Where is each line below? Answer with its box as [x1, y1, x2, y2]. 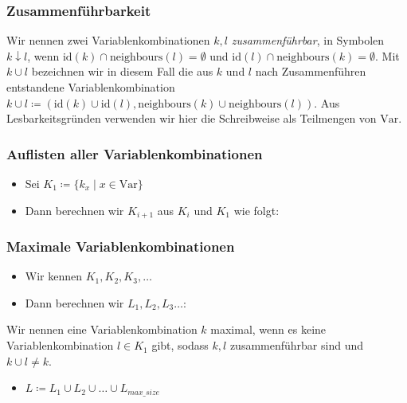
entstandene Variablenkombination [6, 79, 175, 95]
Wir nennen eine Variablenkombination [6, 321, 198, 338]
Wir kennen [25, 268, 83, 284]
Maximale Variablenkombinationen [6, 236, 235, 256]
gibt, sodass [151, 337, 209, 354]
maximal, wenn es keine [210, 321, 327, 338]
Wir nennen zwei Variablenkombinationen [6, 32, 210, 49]
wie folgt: [233, 201, 280, 218]
